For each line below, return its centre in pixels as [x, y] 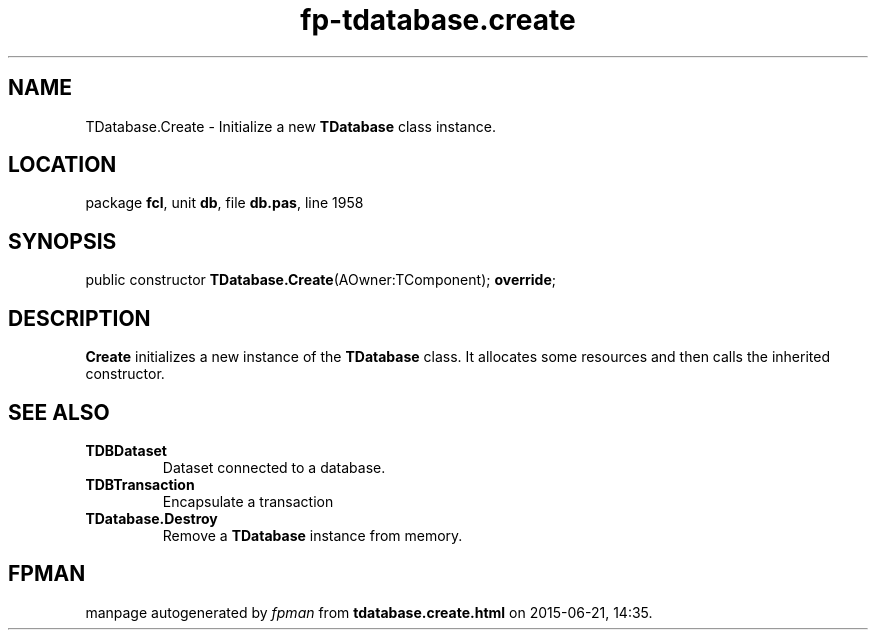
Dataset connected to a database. [274, 467]
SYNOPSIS [62, 241]
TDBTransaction [140, 484]
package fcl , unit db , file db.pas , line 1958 [224, 203]
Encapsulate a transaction [248, 501]
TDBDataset [126, 450]
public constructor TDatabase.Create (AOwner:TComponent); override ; [320, 280]
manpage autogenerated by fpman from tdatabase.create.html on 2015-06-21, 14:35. [369, 612]
